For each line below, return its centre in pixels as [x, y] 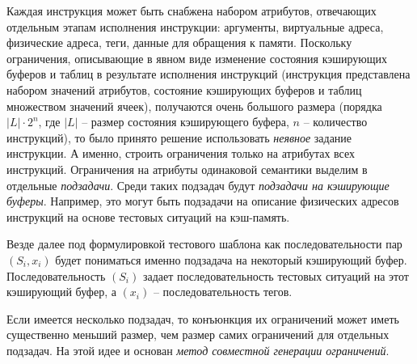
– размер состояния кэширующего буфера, [185, 122]
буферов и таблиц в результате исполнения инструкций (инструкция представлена [208, 74]
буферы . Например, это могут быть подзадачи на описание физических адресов [203, 201]
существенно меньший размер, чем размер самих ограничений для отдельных [198, 334]
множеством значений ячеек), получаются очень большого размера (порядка [194, 106]
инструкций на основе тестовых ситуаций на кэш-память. [148, 216]
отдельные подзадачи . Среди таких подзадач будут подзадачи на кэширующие [198, 185]
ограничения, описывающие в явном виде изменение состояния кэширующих [197, 58]
